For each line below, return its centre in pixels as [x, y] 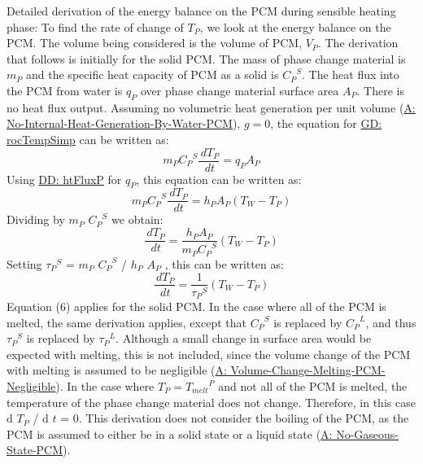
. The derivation [358, 43]
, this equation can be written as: [219, 179]
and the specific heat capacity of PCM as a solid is [153, 74]
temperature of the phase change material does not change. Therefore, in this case [211, 402]
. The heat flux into [351, 74]
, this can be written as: [224, 263]
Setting [24, 263]
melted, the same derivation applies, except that [126, 322]
